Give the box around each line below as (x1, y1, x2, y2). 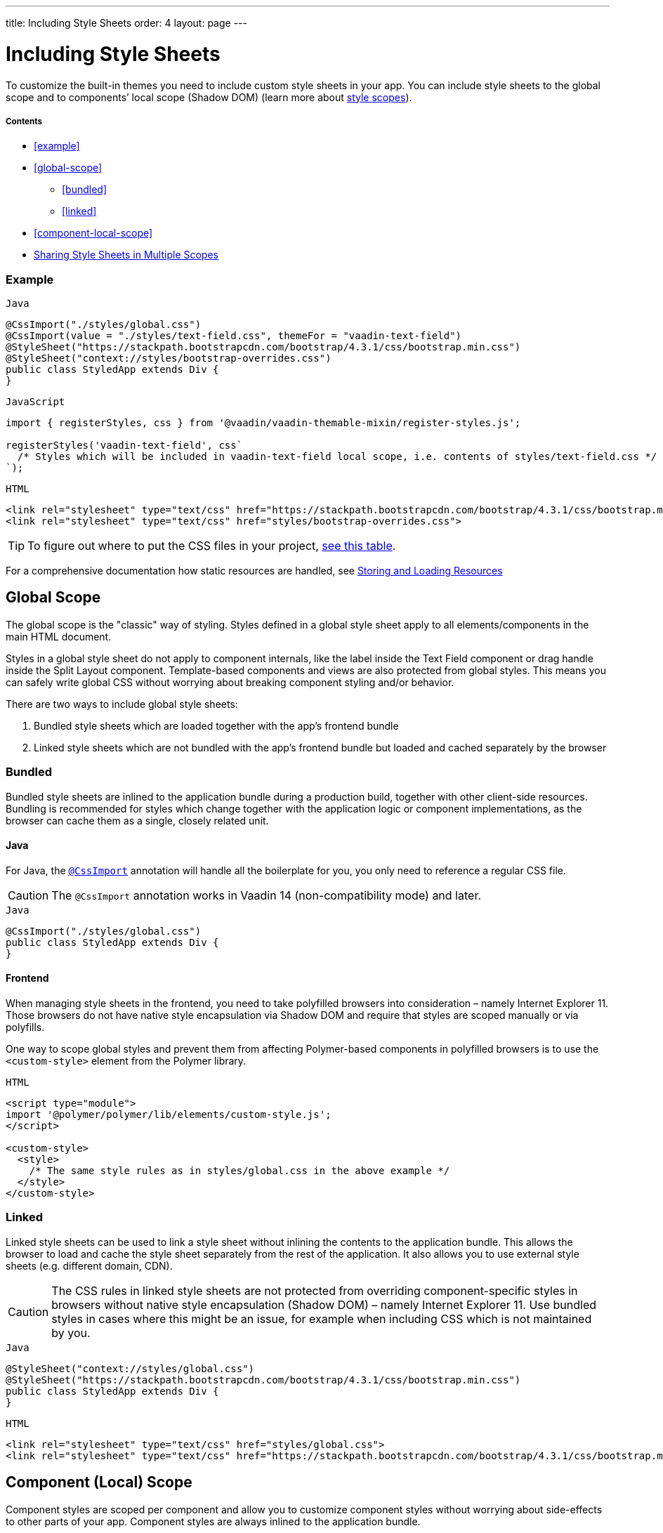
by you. (51, 1325, 91, 1340)
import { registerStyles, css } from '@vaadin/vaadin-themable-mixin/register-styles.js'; (6, 417, 521, 429)
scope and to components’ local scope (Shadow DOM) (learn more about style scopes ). (6, 91, 412, 103)
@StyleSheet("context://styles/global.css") (6, 1362, 255, 1374)
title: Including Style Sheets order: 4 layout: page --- (6, 17, 247, 29)
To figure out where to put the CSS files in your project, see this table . (27, 539, 396, 553)
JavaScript (6, 396, 65, 408)
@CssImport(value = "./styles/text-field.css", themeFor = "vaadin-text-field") (6, 330, 462, 342)
